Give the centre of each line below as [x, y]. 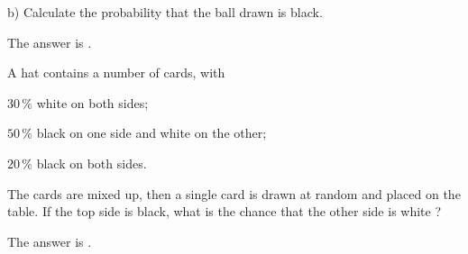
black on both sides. [92, 163]
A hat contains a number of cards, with [116, 73]
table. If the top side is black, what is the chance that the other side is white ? [225, 211]
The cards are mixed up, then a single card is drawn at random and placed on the [234, 193]
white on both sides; [92, 102]
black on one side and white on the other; [151, 133]
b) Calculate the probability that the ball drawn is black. [165, 12]
